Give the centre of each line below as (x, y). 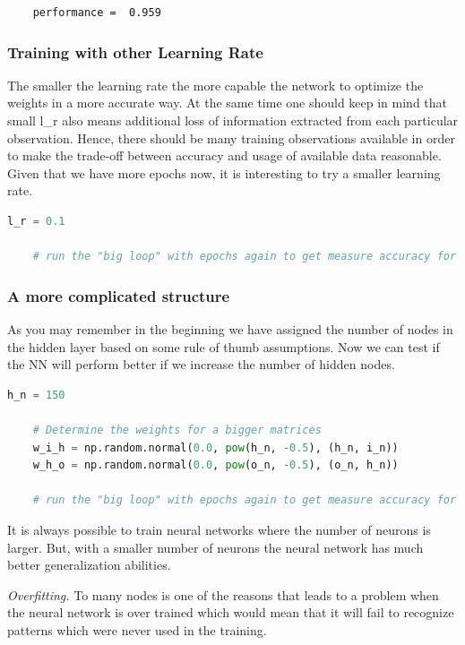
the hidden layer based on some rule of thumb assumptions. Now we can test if (224, 346)
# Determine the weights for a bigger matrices (177, 430)
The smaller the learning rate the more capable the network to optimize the (215, 85)
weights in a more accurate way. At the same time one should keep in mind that (228, 103)
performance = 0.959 (97, 13)
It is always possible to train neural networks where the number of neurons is (219, 529)
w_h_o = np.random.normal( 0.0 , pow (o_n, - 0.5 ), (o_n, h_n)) (215, 465)
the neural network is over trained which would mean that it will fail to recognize (231, 612)
